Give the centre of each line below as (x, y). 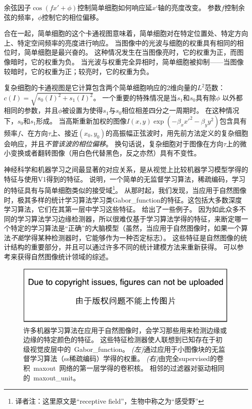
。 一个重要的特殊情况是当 (135, 98)
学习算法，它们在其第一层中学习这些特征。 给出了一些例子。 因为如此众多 (122, 209)
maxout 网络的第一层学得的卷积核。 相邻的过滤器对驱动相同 (129, 368)
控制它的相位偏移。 (72, 17)
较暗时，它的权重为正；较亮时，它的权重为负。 (79, 71)
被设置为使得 (83, 110)
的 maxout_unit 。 (52, 377)
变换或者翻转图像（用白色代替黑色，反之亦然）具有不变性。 (105, 153)
